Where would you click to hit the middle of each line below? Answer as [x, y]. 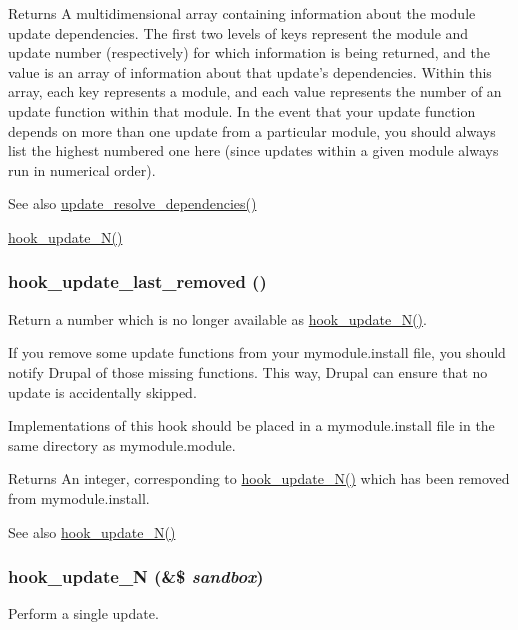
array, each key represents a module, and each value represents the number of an [255, 91]
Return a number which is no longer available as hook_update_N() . [217, 318]
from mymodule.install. [79, 497]
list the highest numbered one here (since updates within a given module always [253, 150]
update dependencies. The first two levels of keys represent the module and [238, 32]
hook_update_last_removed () [137, 281]
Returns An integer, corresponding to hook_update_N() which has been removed [259, 478]
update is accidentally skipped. [102, 391]
